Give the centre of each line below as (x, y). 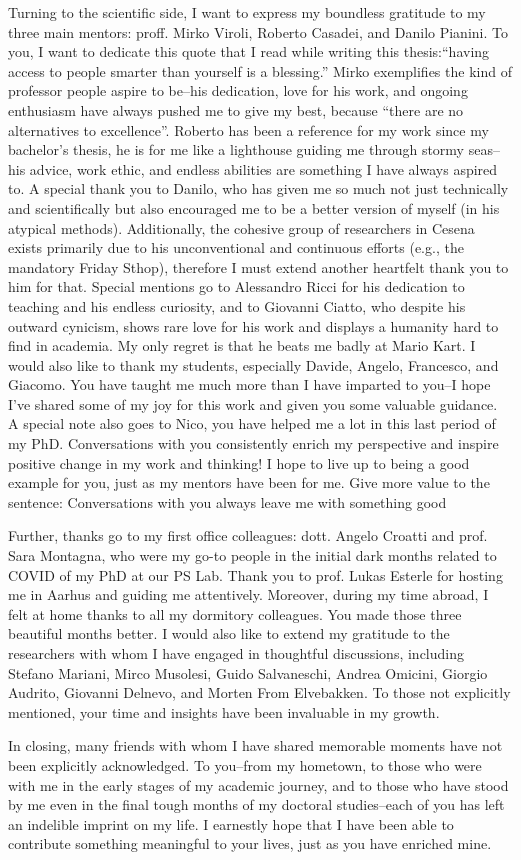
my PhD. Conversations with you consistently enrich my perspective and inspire (253, 443)
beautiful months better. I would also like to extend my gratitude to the (229, 633)
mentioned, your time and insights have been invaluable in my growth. (224, 711)
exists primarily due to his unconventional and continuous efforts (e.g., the (236, 247)
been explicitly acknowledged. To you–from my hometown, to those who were (245, 764)
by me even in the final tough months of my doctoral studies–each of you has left (256, 804)
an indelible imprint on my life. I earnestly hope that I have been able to (231, 823)
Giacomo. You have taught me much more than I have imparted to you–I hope (249, 384)
